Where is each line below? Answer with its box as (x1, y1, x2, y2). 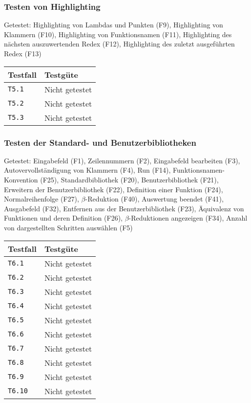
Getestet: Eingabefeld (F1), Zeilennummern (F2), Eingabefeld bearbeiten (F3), (4, 155, 240, 165)
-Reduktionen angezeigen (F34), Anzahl (128, 213, 248, 223)
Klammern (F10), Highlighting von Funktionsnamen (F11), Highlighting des (4, 29, 232, 39)
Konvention (4, 175, 38, 184)
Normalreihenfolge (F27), (4, 194, 79, 204)
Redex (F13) (4, 48, 42, 58)
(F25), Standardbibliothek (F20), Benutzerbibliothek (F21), (40, 175, 219, 184)
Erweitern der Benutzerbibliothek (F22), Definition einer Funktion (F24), (4, 184, 223, 194)
